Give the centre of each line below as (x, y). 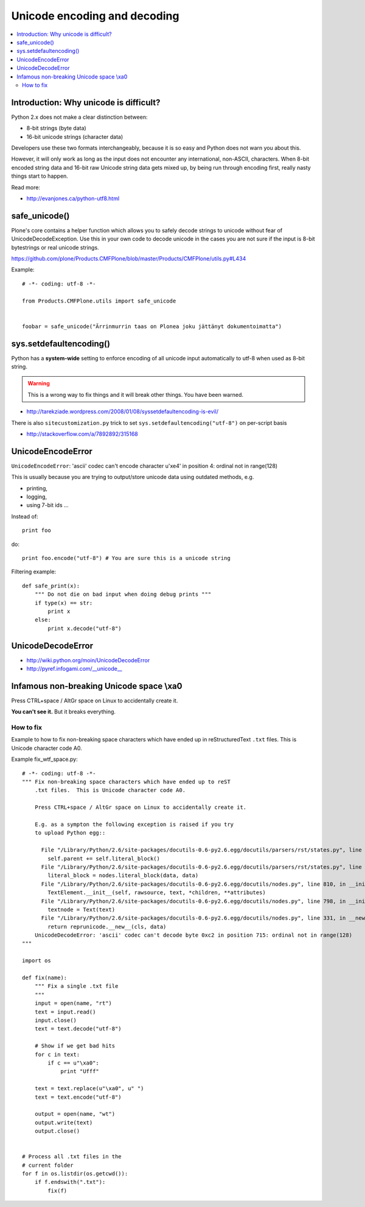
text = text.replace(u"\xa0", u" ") (89, 1089)
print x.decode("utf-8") (85, 628)
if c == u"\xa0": (74, 1063)
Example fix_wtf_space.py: (45, 759)
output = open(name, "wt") (75, 1114)
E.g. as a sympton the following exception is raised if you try (134, 824)
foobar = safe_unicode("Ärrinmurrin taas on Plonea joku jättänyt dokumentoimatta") (152, 326)
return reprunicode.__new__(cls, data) (107, 926)
